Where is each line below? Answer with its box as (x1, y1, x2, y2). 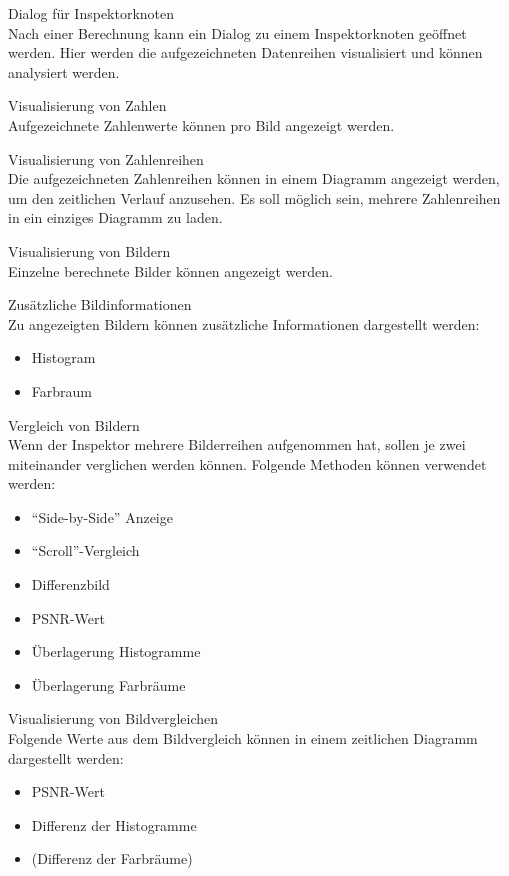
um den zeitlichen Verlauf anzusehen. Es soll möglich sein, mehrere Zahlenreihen (8, 187, 501, 208)
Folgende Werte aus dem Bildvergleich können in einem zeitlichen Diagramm (8, 728, 478, 749)
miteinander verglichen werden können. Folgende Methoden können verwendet (8, 453, 487, 474)
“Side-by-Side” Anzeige (31, 506, 173, 527)
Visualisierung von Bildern (8, 240, 171, 261)
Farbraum (31, 380, 92, 401)
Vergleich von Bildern (8, 414, 140, 435)
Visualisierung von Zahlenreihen (8, 148, 204, 169)
